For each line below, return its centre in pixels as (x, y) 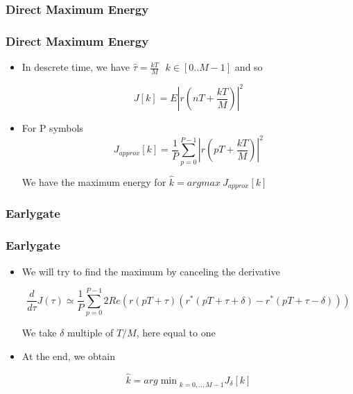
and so (249, 67)
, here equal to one (176, 333)
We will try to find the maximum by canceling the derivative (151, 271)
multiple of (91, 333)
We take (39, 333)
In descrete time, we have (76, 67)
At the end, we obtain (68, 356)
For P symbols (52, 128)
